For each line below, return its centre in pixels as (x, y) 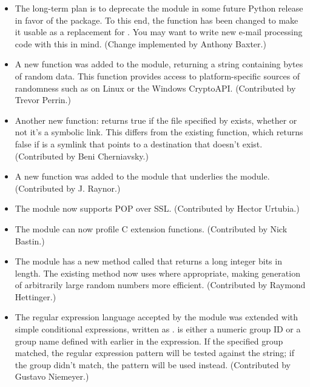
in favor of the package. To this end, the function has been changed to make (157, 20)
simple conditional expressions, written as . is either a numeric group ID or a (158, 329)
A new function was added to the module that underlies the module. (142, 176)
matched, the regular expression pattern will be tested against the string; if (155, 353)
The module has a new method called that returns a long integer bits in (148, 261)
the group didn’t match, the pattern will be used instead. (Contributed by (153, 364)
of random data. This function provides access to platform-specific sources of (157, 76)
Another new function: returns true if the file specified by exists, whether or (156, 120)
